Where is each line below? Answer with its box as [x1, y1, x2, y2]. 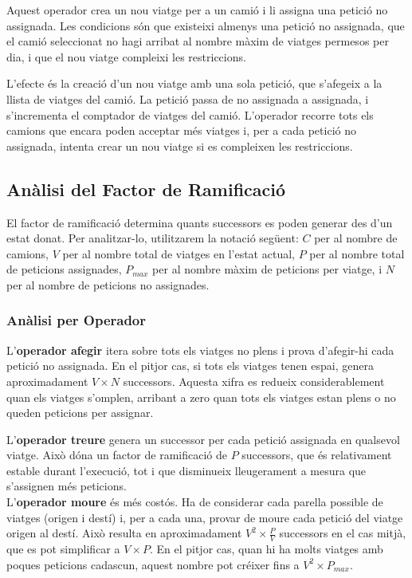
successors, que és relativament [241, 446, 392, 463]
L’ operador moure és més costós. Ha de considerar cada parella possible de [6, 493, 383, 510]
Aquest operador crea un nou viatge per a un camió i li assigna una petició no [6, 2, 388, 18]
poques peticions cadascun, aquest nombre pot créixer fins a [6, 556, 300, 572]
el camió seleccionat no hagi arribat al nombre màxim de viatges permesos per [6, 33, 389, 49]
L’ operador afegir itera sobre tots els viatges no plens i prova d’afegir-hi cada [6, 341, 394, 358]
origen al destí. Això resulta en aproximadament [6, 525, 242, 541]
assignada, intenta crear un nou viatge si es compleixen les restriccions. [6, 137, 353, 154]
